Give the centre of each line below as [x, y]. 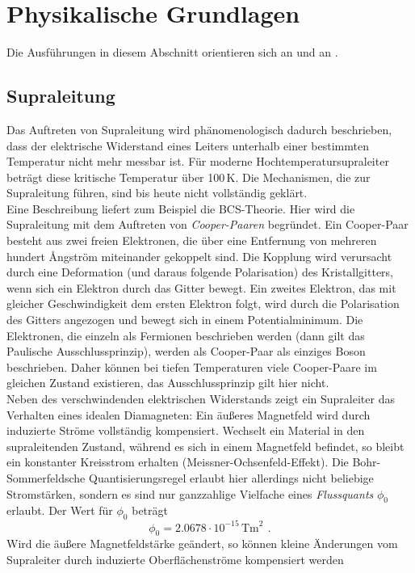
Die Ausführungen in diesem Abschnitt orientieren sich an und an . [172, 52]
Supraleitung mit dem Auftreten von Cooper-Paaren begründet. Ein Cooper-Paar [207, 224]
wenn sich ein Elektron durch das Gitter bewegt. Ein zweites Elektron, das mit [201, 287]
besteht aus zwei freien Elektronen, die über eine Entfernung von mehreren [192, 240]
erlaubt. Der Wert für [60, 510]
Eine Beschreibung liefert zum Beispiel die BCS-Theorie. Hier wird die [181, 208]
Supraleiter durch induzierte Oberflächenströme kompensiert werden [175, 560]
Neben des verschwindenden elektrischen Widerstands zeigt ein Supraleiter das [201, 399]
